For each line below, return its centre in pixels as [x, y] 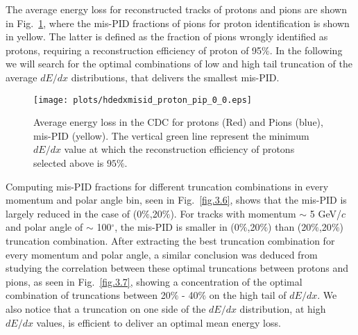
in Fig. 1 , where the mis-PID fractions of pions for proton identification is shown [178, 23]
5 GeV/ [325, 213]
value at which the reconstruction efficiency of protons [179, 149]
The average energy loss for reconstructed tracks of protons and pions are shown [176, 9]
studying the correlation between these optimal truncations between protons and [177, 268]
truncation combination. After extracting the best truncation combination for [170, 240]
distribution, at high [283, 308]
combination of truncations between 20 [88, 295]
